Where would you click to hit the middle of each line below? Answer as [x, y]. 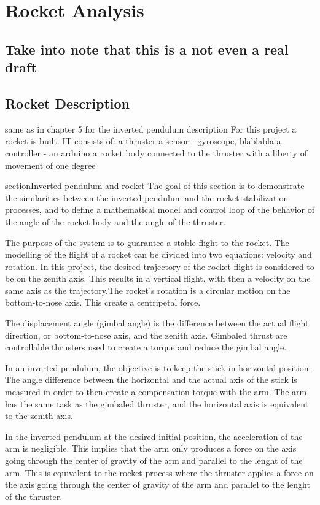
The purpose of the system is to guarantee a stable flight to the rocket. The [147, 242]
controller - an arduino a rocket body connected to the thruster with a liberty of [156, 152]
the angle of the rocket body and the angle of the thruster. [115, 221]
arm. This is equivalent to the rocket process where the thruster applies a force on [159, 472]
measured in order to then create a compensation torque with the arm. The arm [156, 392]
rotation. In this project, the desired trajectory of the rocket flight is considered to [160, 266]
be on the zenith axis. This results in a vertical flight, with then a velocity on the [158, 278]
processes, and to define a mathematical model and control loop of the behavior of [160, 210]
